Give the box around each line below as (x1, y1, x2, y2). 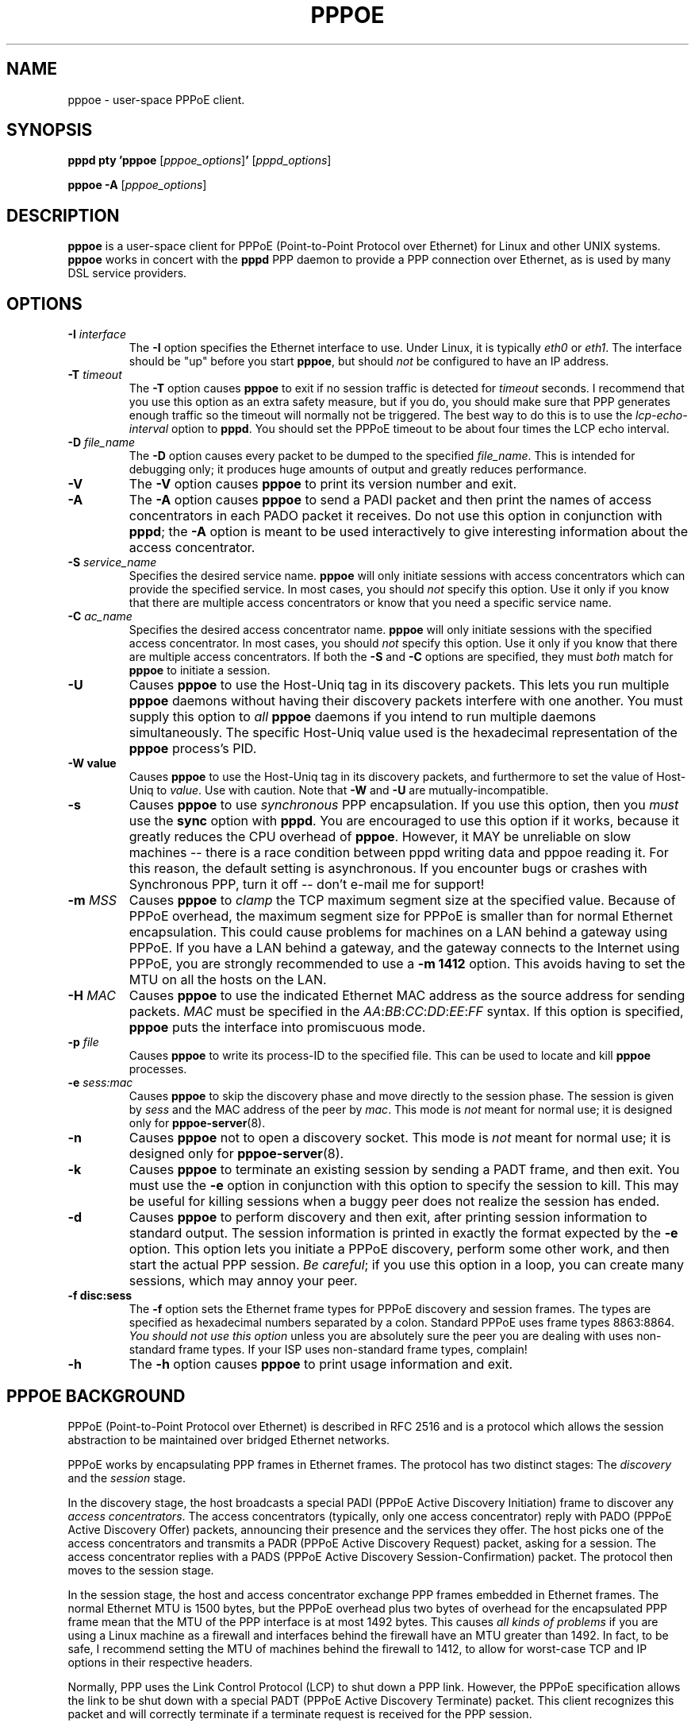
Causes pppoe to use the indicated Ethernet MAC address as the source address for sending (129, 987, 685, 1004)
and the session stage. (67, 1470, 186, 1485)
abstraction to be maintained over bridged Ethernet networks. (67, 1432, 390, 1447)
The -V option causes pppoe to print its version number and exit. (129, 476, 516, 493)
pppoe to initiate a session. (129, 663, 271, 678)
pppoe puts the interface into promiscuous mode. (129, 1019, 426, 1036)
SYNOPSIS (6, 120, 93, 141)
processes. (129, 1062, 187, 1076)
